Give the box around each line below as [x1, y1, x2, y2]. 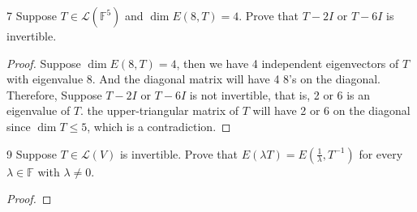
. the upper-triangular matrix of [80, 102, 239, 119]
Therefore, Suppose [6, 86, 102, 103]
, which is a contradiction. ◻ [87, 117, 231, 134]
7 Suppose [6, 7, 57, 23]
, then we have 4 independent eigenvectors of [176, 54, 399, 71]
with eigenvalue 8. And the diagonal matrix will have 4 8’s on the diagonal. [6, 70, 380, 87]
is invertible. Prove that [119, 145, 238, 162]
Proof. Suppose [6, 54, 81, 71]
